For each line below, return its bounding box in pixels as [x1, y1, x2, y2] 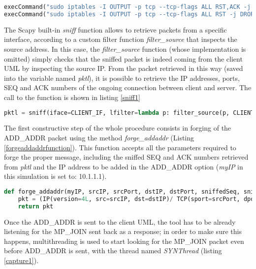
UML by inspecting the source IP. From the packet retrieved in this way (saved [4, 63, 243, 73]
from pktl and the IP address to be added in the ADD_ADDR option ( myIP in [4, 161, 243, 171]
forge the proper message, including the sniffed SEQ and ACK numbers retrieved [4, 152, 249, 162]
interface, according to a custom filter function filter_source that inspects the [4, 34, 237, 44]
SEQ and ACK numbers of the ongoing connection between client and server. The [4, 82, 252, 93]
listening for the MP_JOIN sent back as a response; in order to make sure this [4, 226, 242, 236]
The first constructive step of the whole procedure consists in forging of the [4, 123, 231, 133]
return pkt [18, 202, 54, 210]
